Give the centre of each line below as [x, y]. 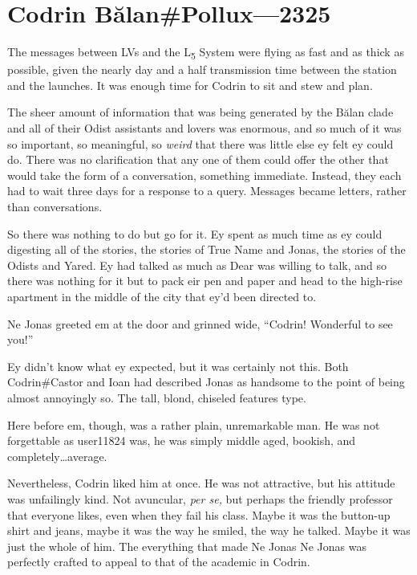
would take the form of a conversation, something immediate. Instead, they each [204, 175]
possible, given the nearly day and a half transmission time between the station [202, 69]
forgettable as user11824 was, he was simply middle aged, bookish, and [182, 440]
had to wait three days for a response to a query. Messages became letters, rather [207, 191]
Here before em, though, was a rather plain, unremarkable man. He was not [194, 424]
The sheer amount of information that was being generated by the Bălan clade [200, 112]
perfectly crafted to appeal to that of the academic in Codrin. [159, 562]
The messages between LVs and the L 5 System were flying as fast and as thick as [206, 53]
